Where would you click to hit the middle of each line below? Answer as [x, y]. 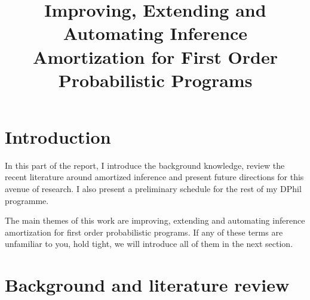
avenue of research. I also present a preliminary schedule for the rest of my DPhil [153, 189]
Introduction [58, 136]
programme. [27, 200]
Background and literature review [147, 285]
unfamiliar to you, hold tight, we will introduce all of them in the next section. [149, 244]
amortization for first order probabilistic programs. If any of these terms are [144, 232]
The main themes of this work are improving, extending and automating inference [155, 220]
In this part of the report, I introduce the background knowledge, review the [145, 165]
